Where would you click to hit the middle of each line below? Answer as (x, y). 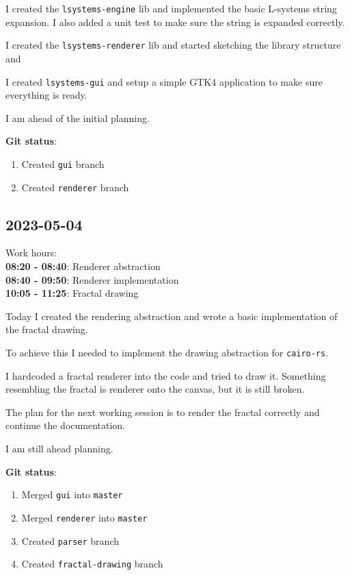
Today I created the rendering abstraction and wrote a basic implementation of (172, 316)
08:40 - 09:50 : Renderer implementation (92, 279)
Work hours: (31, 253)
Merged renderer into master (84, 517)
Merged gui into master (72, 494)
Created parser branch (70, 540)
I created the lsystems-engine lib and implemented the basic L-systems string (171, 8)
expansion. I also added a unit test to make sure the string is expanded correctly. (175, 22)
